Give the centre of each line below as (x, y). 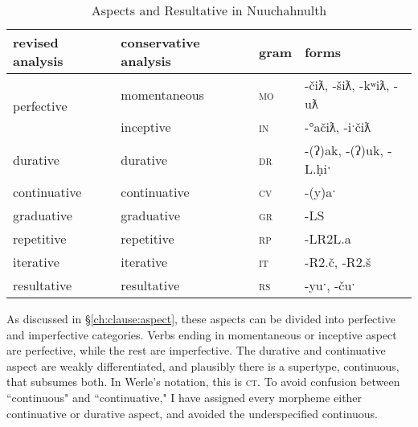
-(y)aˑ (320, 192)
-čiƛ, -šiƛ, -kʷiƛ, (347, 85)
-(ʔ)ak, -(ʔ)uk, (344, 150)
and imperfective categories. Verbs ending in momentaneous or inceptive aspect (202, 334)
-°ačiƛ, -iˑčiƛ (338, 127)
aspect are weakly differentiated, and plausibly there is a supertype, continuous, (203, 365)
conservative (160, 42)
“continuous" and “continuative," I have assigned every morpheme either (184, 397)
